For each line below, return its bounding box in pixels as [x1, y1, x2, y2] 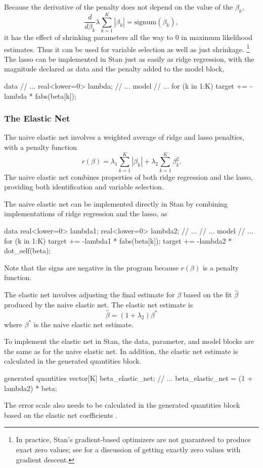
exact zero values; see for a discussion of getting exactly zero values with [16, 444, 241, 454]
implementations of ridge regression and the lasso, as [4, 208, 167, 219]
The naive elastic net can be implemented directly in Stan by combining [4, 198, 228, 209]
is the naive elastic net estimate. [33, 319, 134, 329]
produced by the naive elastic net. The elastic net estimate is [4, 299, 193, 309]
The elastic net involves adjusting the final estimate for [4, 289, 175, 300]
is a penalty [202, 262, 239, 272]
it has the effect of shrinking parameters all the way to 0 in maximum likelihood [4, 31, 253, 42]
